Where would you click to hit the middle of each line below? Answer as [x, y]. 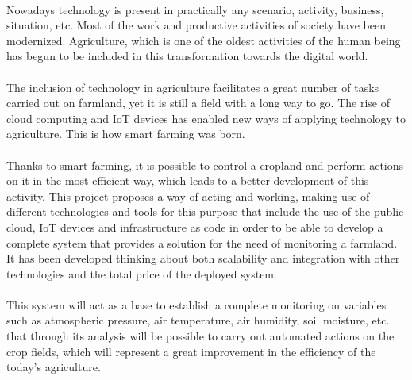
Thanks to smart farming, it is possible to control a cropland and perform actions [205, 165]
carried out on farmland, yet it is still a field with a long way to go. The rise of [198, 103]
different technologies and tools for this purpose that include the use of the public [205, 211]
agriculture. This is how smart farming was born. [126, 134]
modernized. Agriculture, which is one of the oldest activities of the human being [204, 40]
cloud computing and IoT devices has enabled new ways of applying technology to [206, 118]
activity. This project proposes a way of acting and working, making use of [188, 196]
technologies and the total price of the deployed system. [142, 273]
